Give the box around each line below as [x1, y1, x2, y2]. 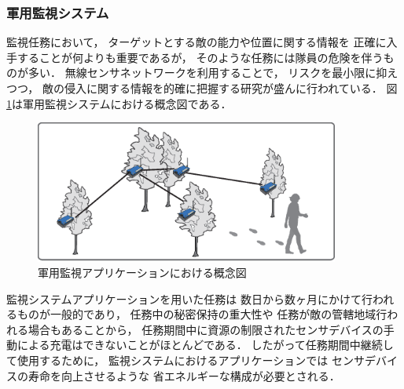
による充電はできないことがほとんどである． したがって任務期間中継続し [17, 336, 394, 353]
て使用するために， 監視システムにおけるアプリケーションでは [6, 352, 329, 369]
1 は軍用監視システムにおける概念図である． [6, 95, 232, 111]
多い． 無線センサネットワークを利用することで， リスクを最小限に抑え [28, 64, 398, 81]
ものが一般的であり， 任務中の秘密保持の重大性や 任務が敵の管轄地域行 [17, 306, 387, 322]
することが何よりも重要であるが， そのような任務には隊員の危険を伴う [17, 49, 384, 65]
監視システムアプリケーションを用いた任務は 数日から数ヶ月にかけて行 [6, 290, 373, 307]
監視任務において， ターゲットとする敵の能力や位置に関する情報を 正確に [6, 34, 387, 50]
